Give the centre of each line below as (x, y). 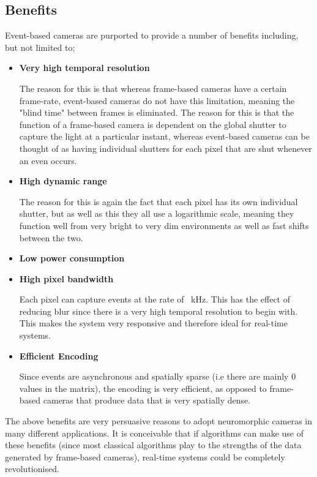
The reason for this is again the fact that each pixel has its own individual (158, 201)
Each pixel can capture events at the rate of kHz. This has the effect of (155, 299)
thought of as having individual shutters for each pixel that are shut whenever (166, 148)
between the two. (51, 237)
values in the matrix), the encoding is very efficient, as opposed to (143, 388)
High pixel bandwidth (66, 278)
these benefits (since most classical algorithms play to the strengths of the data (153, 445)
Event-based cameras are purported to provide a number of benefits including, (152, 35)
